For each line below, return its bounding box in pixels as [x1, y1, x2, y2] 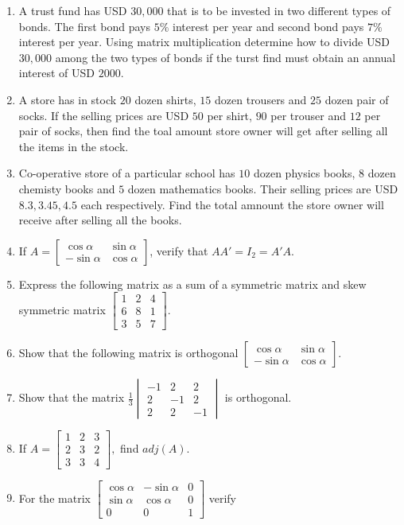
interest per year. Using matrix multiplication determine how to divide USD [18, 33, 390, 50]
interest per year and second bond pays [172, 17, 364, 34]
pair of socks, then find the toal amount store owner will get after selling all [18, 122, 388, 139]
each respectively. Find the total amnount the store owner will [80, 196, 384, 212]
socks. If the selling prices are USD [18, 107, 189, 123]
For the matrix [18, 489, 91, 506]
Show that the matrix [18, 389, 125, 406]
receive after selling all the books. [18, 212, 182, 228]
